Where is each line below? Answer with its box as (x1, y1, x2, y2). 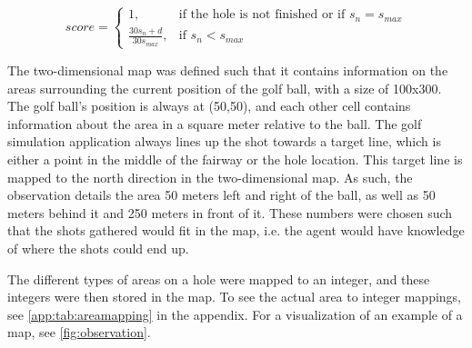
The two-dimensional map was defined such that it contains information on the (7, 60, 448, 79)
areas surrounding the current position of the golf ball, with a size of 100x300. (7, 78, 442, 97)
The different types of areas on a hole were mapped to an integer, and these (7, 269, 430, 288)
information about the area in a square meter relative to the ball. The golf (7, 114, 422, 133)
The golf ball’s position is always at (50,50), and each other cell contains (7, 96, 411, 115)
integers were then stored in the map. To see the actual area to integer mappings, (7, 287, 461, 306)
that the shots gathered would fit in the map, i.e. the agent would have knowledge (7, 221, 465, 240)
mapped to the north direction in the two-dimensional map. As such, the (7, 167, 413, 186)
